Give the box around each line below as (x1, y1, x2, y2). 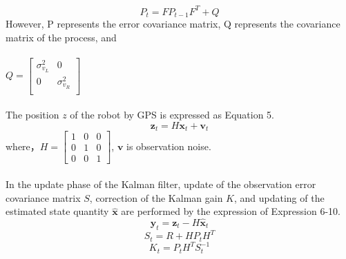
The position (6, 107, 59, 122)
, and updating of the (233, 190, 325, 205)
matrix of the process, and (6, 30, 117, 44)
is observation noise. (126, 138, 211, 153)
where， (6, 138, 40, 153)
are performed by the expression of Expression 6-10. (121, 204, 340, 218)
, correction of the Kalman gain (89, 190, 223, 205)
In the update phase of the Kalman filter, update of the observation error (6, 177, 316, 191)
